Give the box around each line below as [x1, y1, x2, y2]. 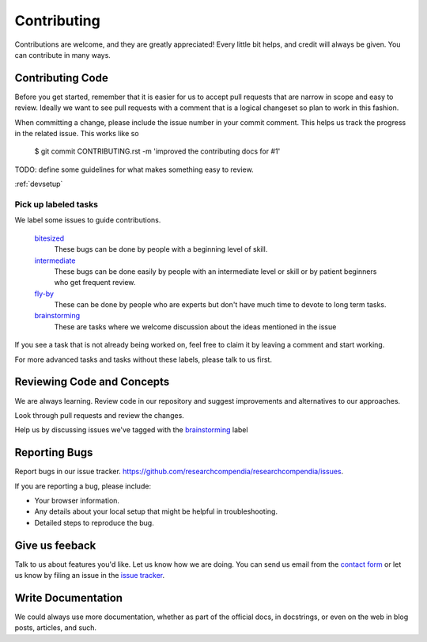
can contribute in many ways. [14, 50, 111, 59]
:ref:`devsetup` [14, 179, 63, 189]
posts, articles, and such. [14, 623, 97, 633]
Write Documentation [14, 591, 123, 605]
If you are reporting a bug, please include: [14, 481, 152, 491]
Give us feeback [14, 538, 96, 552]
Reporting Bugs [14, 446, 93, 459]
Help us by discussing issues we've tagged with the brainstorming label [14, 425, 248, 435]
